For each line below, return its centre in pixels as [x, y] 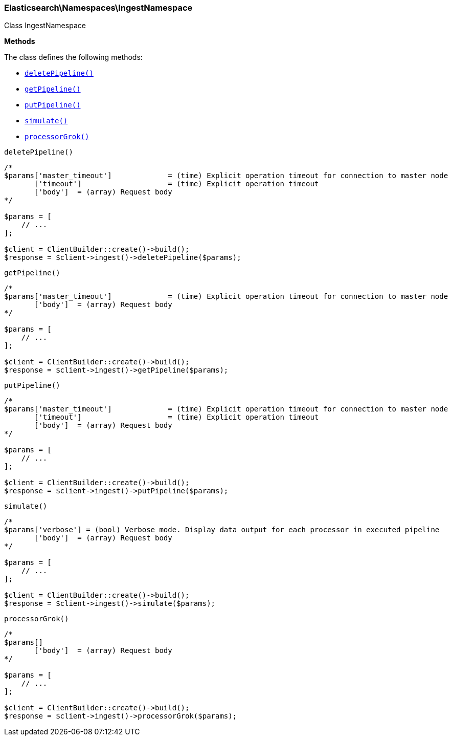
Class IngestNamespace [45, 26]
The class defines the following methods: [73, 57]
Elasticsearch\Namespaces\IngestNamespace [98, 8]
